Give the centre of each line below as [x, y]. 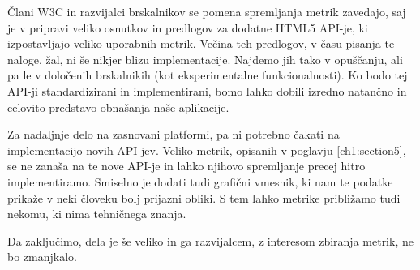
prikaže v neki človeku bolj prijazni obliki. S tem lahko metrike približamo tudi [204, 197]
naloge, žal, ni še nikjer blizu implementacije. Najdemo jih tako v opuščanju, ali [205, 59]
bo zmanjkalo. [42, 257]
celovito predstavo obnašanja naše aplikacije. [118, 107]
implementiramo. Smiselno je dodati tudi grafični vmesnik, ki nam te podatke [200, 181]
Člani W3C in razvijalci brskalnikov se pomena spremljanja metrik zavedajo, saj [207, 11]
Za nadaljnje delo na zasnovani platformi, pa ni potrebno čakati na [174, 134]
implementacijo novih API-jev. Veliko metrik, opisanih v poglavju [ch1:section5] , [207, 150]
